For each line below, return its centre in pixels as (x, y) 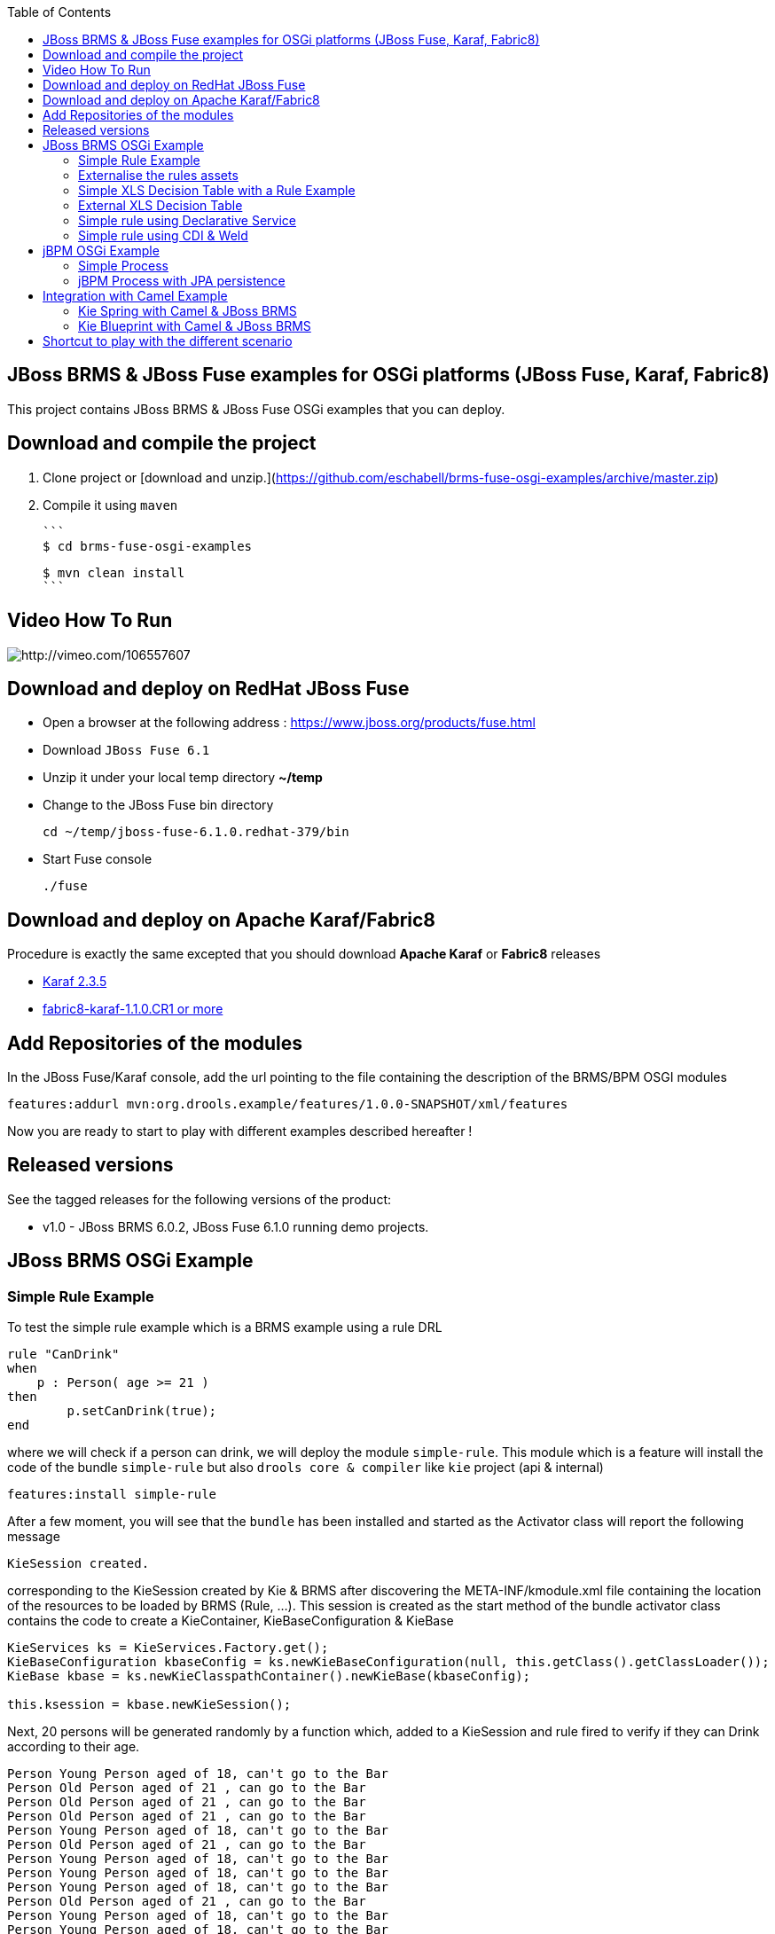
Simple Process (124, 266)
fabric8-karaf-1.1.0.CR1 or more (133, 1009)
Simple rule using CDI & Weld (163, 235)
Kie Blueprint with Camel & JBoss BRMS (195, 326)
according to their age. (74, 1747)
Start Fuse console (98, 859)
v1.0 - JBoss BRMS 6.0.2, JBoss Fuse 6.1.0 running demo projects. (236, 1226)
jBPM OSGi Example (101, 251)
